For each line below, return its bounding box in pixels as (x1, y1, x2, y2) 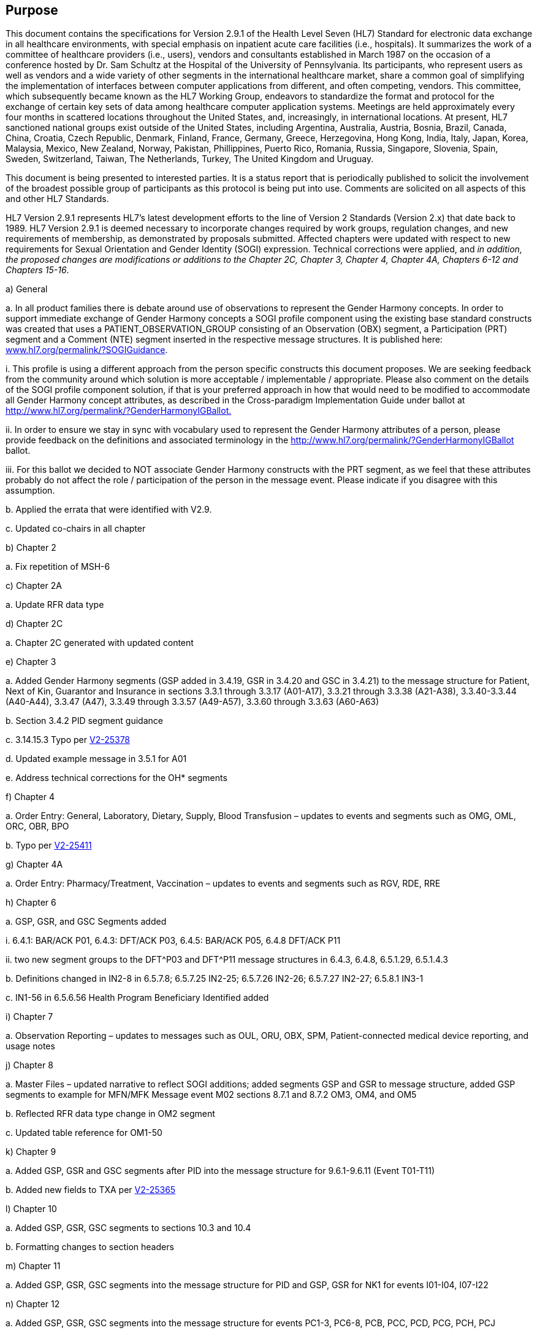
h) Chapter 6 (6, 897, 56, 908)
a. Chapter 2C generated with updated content (6, 637, 194, 648)
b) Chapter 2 (6, 542, 56, 553)
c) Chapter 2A (6, 580, 62, 591)
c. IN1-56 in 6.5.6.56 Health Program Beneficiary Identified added (6, 992, 269, 1003)
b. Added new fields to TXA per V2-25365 (6, 1184, 176, 1195)
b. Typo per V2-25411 (6, 840, 92, 851)
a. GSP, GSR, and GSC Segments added (6, 916, 167, 927)
